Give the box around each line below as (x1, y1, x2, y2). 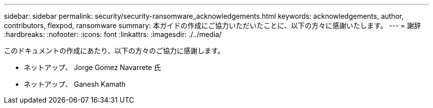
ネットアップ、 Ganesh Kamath (24, 80, 126, 88)
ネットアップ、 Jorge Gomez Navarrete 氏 (24, 63, 161, 72)
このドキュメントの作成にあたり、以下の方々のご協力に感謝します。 (4, 46, 225, 55)
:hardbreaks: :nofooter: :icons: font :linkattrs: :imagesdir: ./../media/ (4, 30, 222, 38)
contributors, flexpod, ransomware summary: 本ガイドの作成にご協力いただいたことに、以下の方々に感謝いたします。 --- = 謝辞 (4, 21, 421, 30)
